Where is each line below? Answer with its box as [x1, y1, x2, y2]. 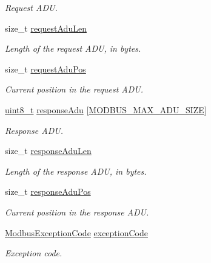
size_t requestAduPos [5, 62, 86, 75]
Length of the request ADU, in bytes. [5, 42, 141, 55]
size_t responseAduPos [5, 185, 91, 198]
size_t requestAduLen [5, 21, 87, 34]
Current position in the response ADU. [5, 205, 149, 218]
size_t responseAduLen [5, 144, 92, 157]
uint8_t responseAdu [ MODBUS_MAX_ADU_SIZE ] [5, 103, 207, 116]
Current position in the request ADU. [5, 83, 144, 96]
